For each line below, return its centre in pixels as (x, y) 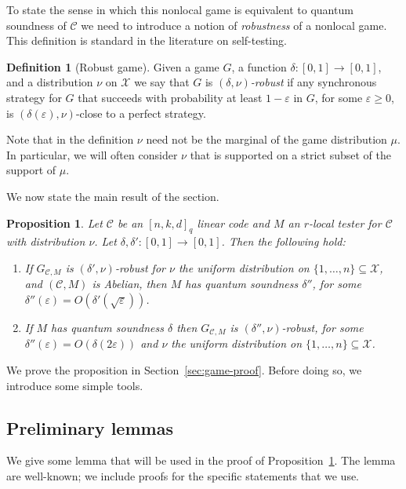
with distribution (46, 241)
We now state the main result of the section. (113, 196)
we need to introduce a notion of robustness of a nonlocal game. (234, 25)
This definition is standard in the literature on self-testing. (147, 40)
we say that (162, 82)
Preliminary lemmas (90, 427)
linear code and (233, 223)
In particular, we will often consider (92, 154)
